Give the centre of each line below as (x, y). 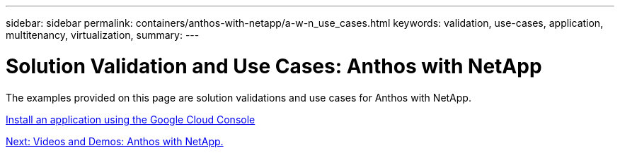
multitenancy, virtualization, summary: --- (103, 35)
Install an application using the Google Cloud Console (131, 119)
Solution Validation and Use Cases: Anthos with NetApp (274, 66)
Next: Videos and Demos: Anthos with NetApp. (115, 141)
